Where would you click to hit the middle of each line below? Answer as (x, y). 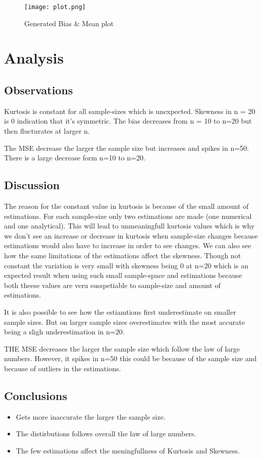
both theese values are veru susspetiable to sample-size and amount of (112, 285)
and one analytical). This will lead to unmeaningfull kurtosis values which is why (129, 226)
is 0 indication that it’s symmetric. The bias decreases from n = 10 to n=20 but (128, 121)
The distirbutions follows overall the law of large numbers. (106, 434)
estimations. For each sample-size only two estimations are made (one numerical (128, 216)
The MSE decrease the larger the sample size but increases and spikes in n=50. (127, 148)
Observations (39, 90)
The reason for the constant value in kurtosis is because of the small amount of (126, 206)
